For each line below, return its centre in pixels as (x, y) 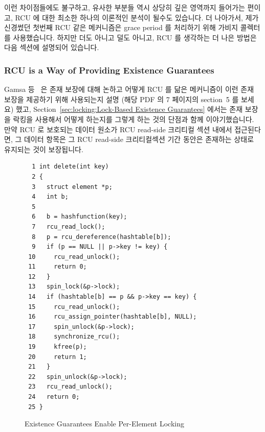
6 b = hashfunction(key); (80, 217)
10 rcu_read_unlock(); (74, 257)
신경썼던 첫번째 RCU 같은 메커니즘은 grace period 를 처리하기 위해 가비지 (121, 27)
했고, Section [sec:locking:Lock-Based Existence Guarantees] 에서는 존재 (129, 109)
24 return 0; (54, 397)
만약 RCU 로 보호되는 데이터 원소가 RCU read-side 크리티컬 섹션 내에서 (118, 129)
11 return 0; (58, 267)
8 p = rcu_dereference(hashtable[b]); (102, 237)
